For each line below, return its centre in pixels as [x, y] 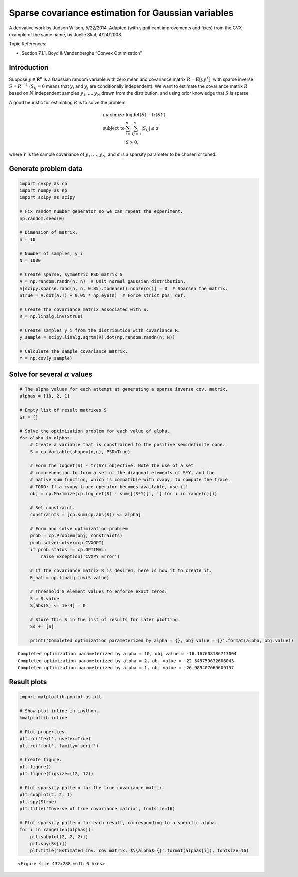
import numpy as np [43, 191]
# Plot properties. [43, 731]
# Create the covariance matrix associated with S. [84, 309]
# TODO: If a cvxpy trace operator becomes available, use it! [109, 487]
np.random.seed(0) [42, 218]
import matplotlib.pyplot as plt [61, 696]
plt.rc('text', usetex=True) [55, 739]
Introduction [29, 67]
